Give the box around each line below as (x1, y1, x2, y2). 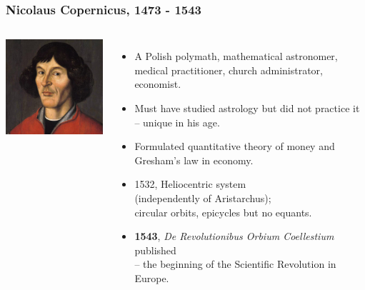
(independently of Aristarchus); (134, 190, 271, 205)
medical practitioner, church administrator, (134, 62, 323, 77)
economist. (134, 76, 181, 91)
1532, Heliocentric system (134, 176, 246, 191)
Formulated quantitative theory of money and (134, 139, 335, 154)
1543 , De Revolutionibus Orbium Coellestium (134, 229, 334, 244)
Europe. (134, 270, 169, 285)
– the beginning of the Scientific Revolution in (134, 256, 336, 271)
